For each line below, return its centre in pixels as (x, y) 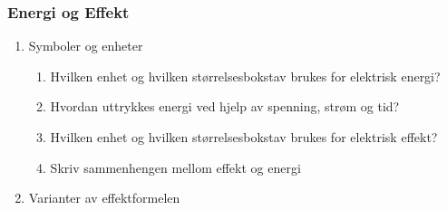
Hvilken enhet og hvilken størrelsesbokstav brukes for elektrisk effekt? (244, 137)
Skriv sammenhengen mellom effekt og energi (175, 167)
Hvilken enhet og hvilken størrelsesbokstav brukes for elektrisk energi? (245, 76)
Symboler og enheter (86, 46)
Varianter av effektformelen (104, 198)
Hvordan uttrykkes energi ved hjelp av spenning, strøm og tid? (225, 106)
